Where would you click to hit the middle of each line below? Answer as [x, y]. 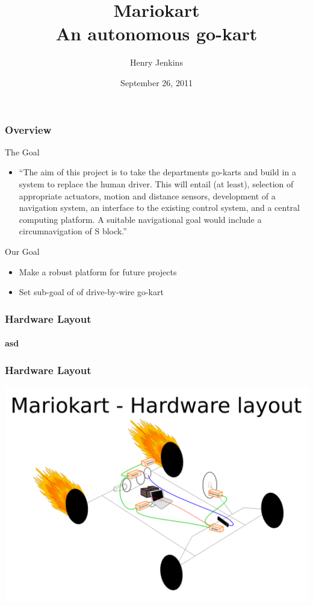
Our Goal [22, 251]
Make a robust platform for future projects [98, 271]
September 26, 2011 [156, 82]
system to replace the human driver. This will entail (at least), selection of [156, 183]
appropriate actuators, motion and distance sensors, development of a [147, 195]
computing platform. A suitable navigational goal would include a [140, 219]
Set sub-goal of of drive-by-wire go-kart [91, 292]
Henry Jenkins [156, 62]
